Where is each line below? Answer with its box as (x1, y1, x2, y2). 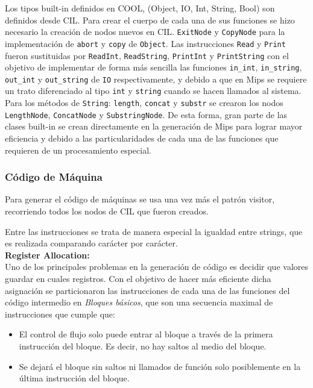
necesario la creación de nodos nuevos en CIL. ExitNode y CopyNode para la (5, 25, 285, 38)
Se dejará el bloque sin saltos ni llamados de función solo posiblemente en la (19, 360, 301, 372)
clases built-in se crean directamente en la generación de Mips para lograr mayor (5, 120, 303, 133)
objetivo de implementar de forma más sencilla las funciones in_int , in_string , (5, 61, 302, 74)
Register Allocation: (5, 248, 90, 261)
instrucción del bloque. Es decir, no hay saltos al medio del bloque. (19, 339, 267, 352)
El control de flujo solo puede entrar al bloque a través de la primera (19, 328, 273, 340)
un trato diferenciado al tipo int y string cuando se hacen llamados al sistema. (5, 84, 302, 97)
